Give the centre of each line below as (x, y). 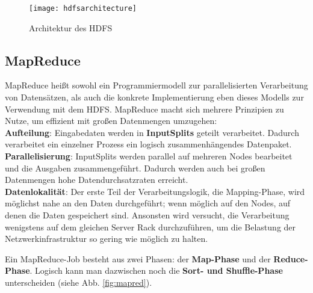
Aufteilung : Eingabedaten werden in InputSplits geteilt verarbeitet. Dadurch (152, 132)
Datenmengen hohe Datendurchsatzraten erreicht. (97, 180)
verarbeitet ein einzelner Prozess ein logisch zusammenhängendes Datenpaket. (148, 144)
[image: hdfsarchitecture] (83, 8)
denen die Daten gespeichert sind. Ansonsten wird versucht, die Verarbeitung (147, 214)
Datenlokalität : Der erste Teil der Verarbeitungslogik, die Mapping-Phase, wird (155, 191)
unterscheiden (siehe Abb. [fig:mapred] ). (79, 282)
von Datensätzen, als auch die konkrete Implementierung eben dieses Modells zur (154, 97)
